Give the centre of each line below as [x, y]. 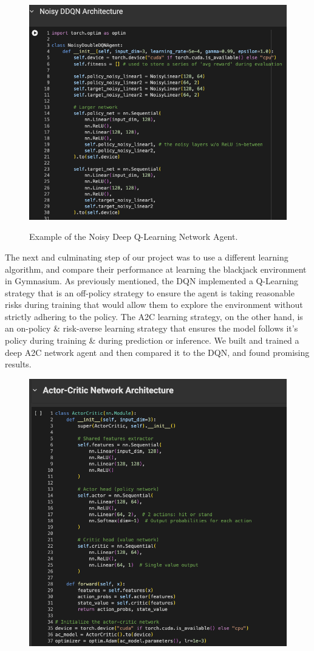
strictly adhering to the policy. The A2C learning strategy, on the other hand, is [154, 316]
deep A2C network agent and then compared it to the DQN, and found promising [157, 352]
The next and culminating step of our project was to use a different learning [147, 257]
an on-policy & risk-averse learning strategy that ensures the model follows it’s [152, 328]
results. [18, 364]
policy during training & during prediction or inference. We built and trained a [152, 340]
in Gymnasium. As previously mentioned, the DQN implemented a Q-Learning [152, 281]
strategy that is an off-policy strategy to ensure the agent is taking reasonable [150, 292]
